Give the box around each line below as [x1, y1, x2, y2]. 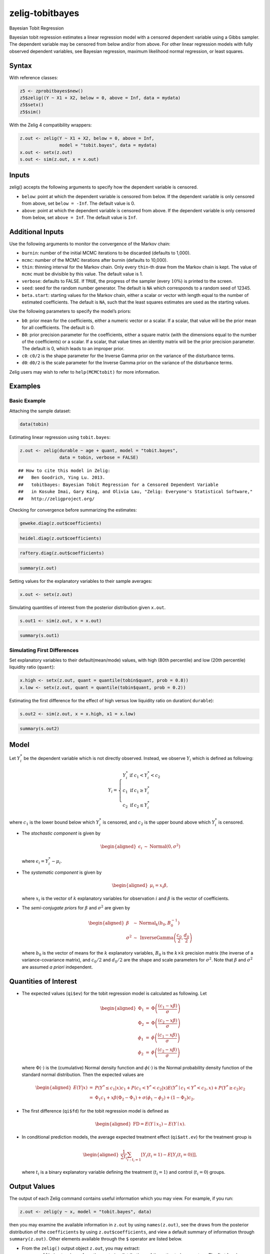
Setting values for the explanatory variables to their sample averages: [9, 578, 152, 584]
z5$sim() [19, 109, 41, 115]
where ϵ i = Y [21, 858, 49, 865]
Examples [9, 382, 41, 391]
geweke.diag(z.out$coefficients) [19, 520, 102, 526]
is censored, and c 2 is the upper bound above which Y [102, 819, 215, 826]
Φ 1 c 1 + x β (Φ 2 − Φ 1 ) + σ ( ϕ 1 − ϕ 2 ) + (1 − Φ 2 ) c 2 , [94, 1095, 195, 1102]
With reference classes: [9, 74, 58, 80]
